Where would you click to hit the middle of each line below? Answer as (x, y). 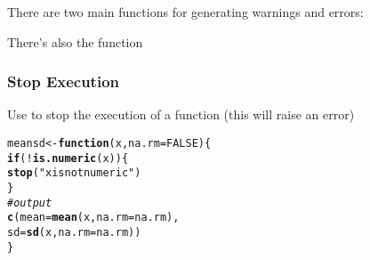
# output (30, 203)
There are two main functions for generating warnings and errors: (185, 11)
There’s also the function (75, 41)
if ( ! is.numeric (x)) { (68, 158)
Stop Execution (64, 81)
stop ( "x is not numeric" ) (74, 173)
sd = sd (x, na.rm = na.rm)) (74, 232)
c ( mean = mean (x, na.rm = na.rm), (93, 218)
